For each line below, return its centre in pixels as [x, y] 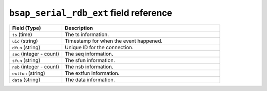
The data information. [90, 80]
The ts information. [87, 34]
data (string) [26, 80]
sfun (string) [26, 60]
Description [79, 28]
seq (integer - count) [36, 54]
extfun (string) [29, 73]
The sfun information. [90, 60]
